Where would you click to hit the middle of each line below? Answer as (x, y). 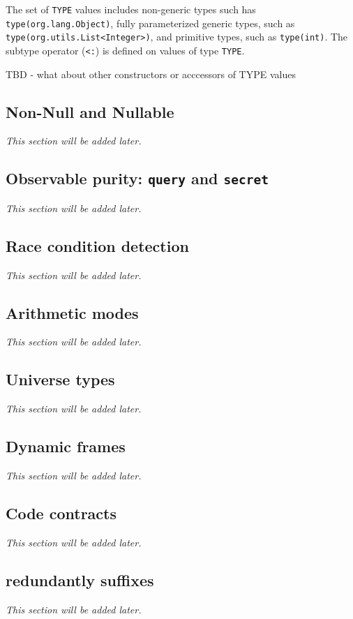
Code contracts (61, 513)
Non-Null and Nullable (90, 111)
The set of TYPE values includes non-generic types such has (131, 9)
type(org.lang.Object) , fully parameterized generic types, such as (150, 23)
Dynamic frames (66, 446)
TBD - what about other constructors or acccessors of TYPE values (151, 74)
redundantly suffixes (80, 580)
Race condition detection (97, 245)
